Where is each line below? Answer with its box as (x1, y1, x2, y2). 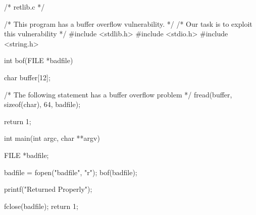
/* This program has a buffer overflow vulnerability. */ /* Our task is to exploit (4, 18, 252, 29)
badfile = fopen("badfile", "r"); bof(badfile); (4, 167, 137, 177)
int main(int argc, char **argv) (4, 133, 100, 143)
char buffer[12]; (4, 72, 50, 82)
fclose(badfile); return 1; (4, 200, 78, 211)
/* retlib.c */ (4, 2, 45, 12)
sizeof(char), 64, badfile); (4, 99, 81, 110)
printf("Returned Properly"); (4, 184, 92, 194)
